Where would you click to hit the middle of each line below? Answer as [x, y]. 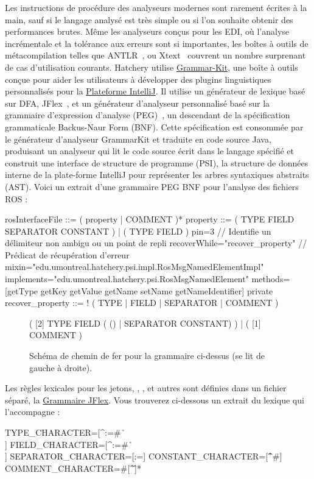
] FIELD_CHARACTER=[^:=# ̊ [69, 444]
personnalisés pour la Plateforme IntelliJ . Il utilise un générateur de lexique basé [155, 91]
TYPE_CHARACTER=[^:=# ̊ [65, 432]
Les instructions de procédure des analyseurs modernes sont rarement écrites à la [156, 7]
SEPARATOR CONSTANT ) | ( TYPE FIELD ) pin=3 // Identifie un [138, 231]
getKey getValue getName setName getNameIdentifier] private [157, 290]
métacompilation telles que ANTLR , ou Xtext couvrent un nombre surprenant [155, 55]
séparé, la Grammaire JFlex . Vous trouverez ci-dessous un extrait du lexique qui [155, 399]
